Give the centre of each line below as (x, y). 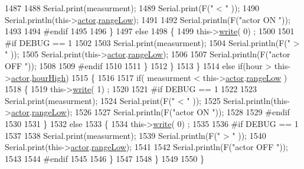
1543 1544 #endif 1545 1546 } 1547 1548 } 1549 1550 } (104, 158)
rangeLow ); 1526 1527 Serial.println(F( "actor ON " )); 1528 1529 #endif (161, 112)
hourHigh (49, 77)
